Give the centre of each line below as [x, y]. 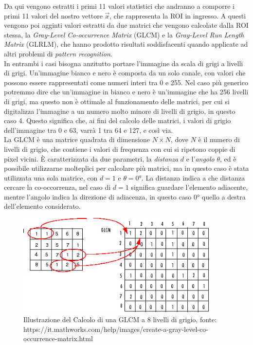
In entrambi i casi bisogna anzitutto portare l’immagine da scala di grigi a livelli [124, 63]
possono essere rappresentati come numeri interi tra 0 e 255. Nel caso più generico [126, 82]
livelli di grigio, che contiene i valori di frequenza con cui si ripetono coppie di [120, 149]
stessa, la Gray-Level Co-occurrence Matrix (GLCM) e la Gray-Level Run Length [124, 34]
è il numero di [219, 139]
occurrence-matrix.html [58, 338]
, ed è [228, 158]
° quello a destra [221, 196]
